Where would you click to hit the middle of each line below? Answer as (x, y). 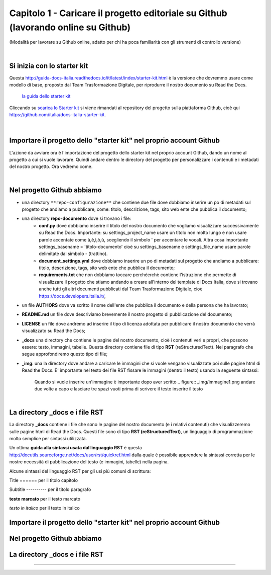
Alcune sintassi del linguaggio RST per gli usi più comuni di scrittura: (80, 471)
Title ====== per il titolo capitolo (43, 480)
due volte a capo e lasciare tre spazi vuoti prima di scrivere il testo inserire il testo (119, 389)
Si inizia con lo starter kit (49, 66)
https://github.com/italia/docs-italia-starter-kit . (58, 115)
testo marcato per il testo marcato (45, 499)
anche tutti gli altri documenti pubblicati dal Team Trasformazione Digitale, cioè (121, 289)
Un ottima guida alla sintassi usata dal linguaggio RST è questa (76, 448)
